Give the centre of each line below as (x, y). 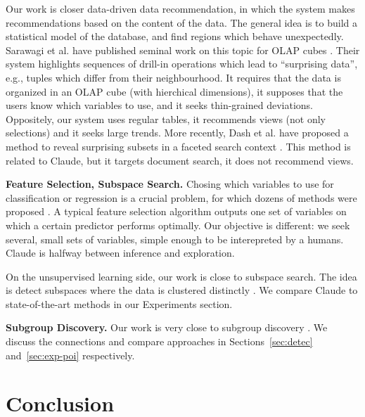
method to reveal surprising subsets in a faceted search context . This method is (178, 146)
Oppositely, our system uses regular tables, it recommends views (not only (166, 118)
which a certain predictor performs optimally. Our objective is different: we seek (178, 225)
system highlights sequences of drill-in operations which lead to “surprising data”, (182, 64)
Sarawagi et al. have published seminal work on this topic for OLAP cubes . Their (183, 50)
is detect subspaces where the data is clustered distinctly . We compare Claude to (182, 290)
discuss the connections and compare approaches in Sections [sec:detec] (159, 341)
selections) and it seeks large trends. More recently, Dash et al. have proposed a (177, 133)
